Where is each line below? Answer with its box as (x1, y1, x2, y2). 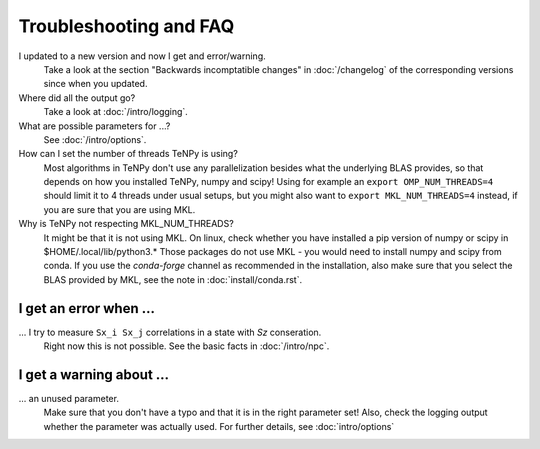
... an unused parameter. (18, 393, 120, 404)
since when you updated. (43, 78, 148, 90)
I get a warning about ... (18, 366, 170, 383)
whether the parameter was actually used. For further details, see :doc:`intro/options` (43, 420, 395, 432)
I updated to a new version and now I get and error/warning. (18, 50, 267, 62)
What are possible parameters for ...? (18, 120, 171, 132)
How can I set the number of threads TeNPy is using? (18, 148, 239, 160)
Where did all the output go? (18, 91, 136, 104)
